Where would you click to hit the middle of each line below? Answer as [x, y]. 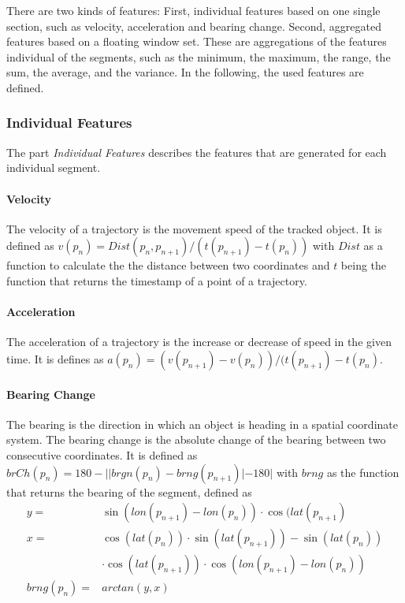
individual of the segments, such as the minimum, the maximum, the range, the [199, 56]
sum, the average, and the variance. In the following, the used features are [185, 72]
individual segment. [54, 167]
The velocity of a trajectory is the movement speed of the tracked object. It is [194, 228]
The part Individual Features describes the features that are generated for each [197, 152]
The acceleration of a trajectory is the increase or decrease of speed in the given [199, 342]
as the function [363, 472]
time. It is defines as [55, 358]
